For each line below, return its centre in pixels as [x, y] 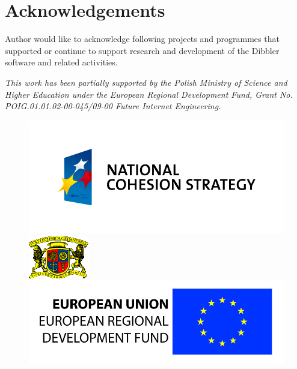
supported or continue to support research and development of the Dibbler [142, 50]
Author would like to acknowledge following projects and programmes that [142, 39]
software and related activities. [61, 62]
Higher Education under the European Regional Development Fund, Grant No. [149, 94]
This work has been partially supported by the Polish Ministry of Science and [146, 82]
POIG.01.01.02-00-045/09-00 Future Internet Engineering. [113, 106]
